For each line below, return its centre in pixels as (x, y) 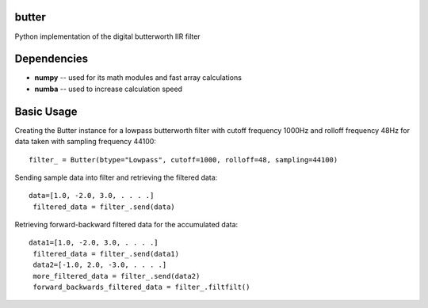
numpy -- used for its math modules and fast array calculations (138, 78)
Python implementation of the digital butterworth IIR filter (108, 36)
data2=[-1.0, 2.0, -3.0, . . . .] (100, 265)
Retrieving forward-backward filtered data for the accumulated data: (126, 225)
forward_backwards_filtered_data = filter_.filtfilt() (141, 287)
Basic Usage (46, 111)
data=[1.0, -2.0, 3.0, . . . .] (92, 196)
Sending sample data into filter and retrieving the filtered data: (116, 177)
